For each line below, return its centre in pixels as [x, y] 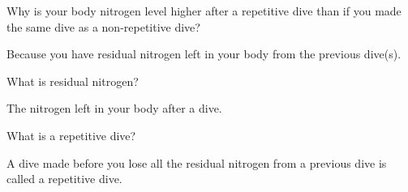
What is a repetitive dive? [71, 135]
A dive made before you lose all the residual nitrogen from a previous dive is [197, 162]
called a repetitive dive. [64, 179]
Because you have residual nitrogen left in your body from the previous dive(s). [204, 54]
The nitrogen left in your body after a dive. [114, 108]
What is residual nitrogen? [73, 81]
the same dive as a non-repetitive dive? [103, 26]
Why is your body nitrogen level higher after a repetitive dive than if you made [204, 11]
